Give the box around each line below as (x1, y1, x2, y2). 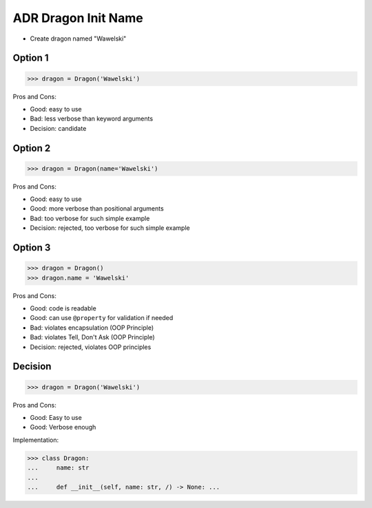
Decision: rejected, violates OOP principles (30, 343, 152, 351)
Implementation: (12, 436, 59, 444)
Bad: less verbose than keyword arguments (30, 114, 154, 123)
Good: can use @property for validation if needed (30, 314, 174, 322)
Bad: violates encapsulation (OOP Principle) (30, 324, 154, 332)
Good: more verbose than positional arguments (30, 204, 165, 213)
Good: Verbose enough (30, 423, 96, 432)
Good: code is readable (30, 304, 96, 313)
